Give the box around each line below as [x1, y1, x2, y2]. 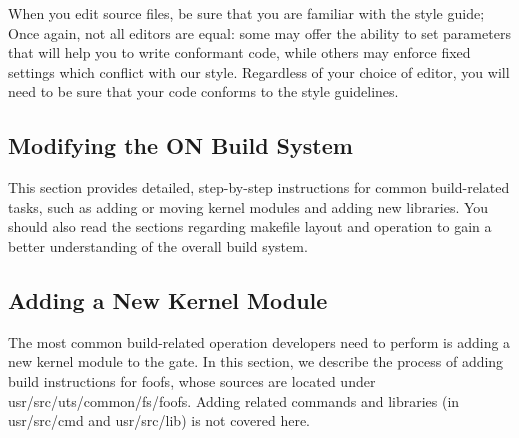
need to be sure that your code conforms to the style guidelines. [8, 81, 399, 102]
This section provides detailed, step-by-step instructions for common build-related [8, 177, 510, 198]
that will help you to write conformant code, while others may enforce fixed [8, 42, 471, 63]
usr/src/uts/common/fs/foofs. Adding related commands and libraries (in [8, 390, 460, 411]
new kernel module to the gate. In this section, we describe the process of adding [8, 351, 504, 372]
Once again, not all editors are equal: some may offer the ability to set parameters [8, 22, 511, 43]
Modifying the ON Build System [8, 130, 353, 161]
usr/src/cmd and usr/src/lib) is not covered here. [8, 410, 310, 431]
